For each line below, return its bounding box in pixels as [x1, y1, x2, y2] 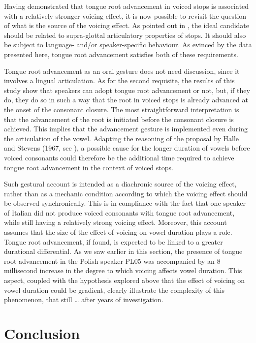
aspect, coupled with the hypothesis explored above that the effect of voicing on [4, 275, 245, 285]
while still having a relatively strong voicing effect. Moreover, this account [4, 217, 227, 227]
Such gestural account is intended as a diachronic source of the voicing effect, [4, 179, 237, 189]
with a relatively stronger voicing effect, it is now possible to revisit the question [4, 10, 247, 21]
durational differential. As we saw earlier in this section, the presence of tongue [4, 246, 243, 256]
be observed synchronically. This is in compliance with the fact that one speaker [4, 198, 246, 208]
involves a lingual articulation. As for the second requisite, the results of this [4, 75, 235, 86]
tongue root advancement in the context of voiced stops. [4, 162, 173, 172]
